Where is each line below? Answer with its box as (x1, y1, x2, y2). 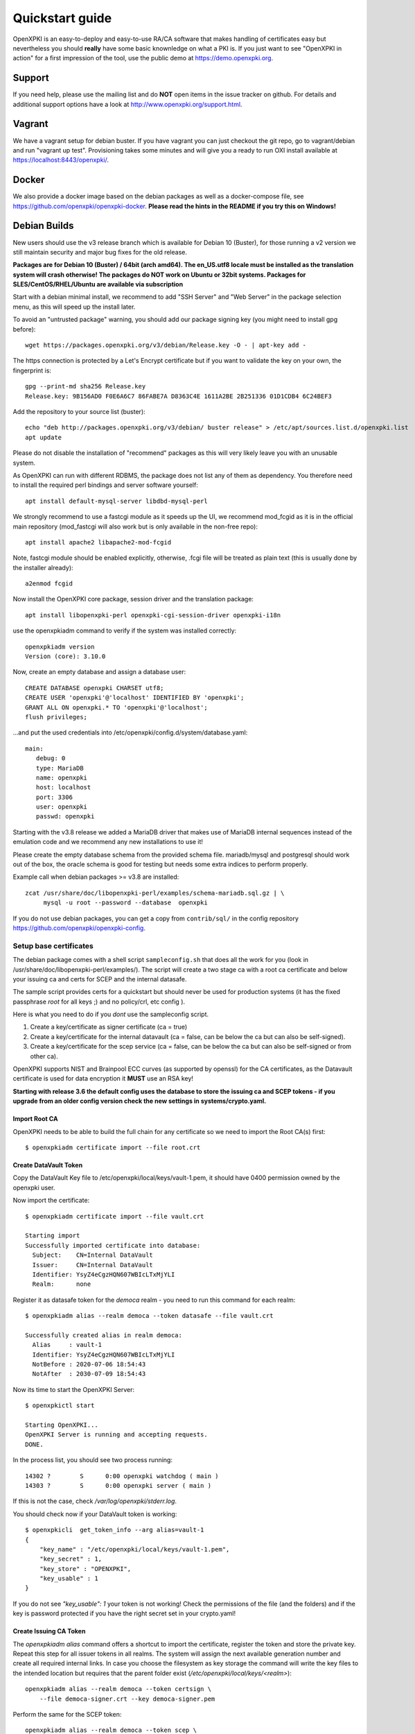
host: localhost (35, 784, 91, 791)
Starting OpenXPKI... (25, 1420, 98, 1429)
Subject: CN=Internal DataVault (32, 1251, 154, 1259)
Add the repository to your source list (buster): (12, 407, 145, 415)
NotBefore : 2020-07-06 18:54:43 (32, 1360, 146, 1368)
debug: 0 (35, 755, 66, 762)
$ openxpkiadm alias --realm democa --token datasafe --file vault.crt (25, 1312, 274, 1320)
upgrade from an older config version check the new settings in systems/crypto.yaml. (12, 1097, 267, 1106)
